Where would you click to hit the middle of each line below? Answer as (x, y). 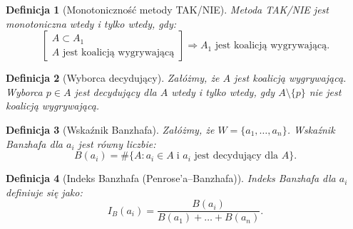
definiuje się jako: (44, 192)
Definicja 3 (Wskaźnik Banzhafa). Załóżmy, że (110, 129)
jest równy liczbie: (117, 143)
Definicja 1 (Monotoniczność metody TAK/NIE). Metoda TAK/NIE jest (167, 9)
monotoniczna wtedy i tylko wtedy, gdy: (91, 23)
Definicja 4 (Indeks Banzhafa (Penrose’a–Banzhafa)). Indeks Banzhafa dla (171, 178)
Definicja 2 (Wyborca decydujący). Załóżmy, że (113, 78)
